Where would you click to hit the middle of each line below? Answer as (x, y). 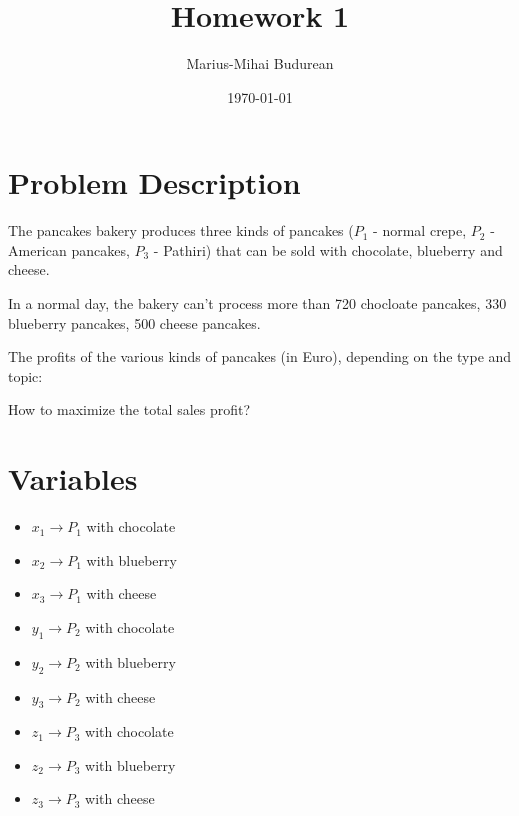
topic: (25, 375)
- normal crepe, (420, 230)
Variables (73, 478)
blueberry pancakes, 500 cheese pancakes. (134, 322)
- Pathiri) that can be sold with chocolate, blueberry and (328, 249)
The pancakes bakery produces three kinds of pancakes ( (181, 230)
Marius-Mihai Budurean (260, 63)
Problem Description (154, 182)
